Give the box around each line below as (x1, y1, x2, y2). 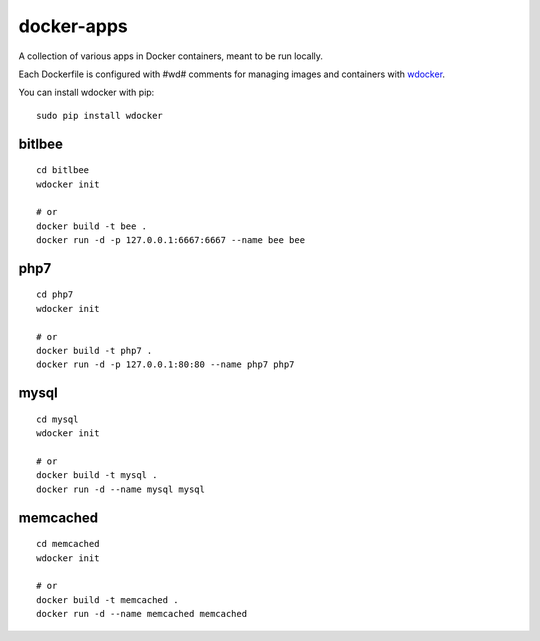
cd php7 (36, 289, 74, 300)
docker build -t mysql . (36, 470, 158, 481)
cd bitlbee (36, 165, 90, 176)
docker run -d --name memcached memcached (36, 608, 248, 620)
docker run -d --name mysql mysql (36, 483, 205, 495)
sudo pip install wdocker (36, 110, 164, 121)
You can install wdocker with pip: (18, 86, 155, 99)
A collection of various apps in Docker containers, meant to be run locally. (18, 50, 324, 62)
